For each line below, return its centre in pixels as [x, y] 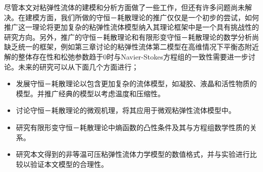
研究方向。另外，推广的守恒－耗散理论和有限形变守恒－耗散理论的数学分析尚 [131, 37]
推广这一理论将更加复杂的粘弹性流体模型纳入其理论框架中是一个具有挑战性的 [131, 27]
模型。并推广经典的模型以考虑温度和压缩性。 [90, 93]
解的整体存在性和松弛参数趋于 [54, 56]
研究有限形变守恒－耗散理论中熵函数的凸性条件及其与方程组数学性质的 [133, 127]
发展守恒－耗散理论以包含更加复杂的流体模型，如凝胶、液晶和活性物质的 [136, 83]
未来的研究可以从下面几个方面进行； [78, 66]
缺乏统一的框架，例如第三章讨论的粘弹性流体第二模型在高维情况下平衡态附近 [131, 47]
